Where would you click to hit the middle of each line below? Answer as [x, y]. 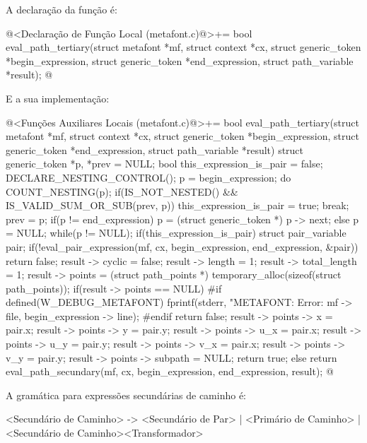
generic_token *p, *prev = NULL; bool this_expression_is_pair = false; [164, 164]
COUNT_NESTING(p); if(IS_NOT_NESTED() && [122, 191]
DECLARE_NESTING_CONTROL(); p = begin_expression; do [148, 177]
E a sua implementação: [58, 98]
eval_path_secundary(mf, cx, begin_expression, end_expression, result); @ [170, 371]
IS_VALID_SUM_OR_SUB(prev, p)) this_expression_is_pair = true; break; [177, 205]
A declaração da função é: [62, 9]
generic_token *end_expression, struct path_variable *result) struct [155, 149]
